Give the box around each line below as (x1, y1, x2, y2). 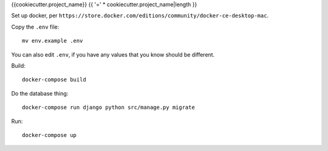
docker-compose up (22, 132, 77, 138)
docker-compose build (22, 76, 86, 83)
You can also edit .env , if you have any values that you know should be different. (11, 51, 215, 58)
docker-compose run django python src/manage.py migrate (22, 104, 196, 111)
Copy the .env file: (11, 23, 60, 30)
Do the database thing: (11, 90, 69, 97)
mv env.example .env (22, 37, 83, 44)
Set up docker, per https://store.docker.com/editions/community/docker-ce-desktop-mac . (11, 12, 269, 19)
